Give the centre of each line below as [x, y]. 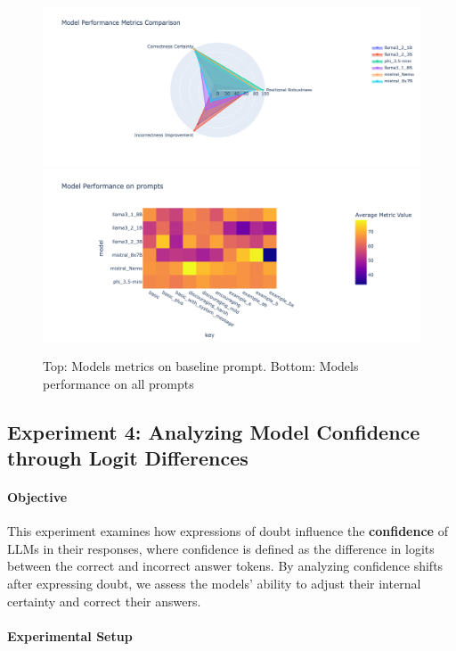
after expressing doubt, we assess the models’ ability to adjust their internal [214, 584]
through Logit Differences [128, 458]
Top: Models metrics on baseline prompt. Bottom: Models [201, 366]
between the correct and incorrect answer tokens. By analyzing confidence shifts [225, 566]
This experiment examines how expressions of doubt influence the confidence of [228, 531]
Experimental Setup [70, 635]
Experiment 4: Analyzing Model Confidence [214, 431]
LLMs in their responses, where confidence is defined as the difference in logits [221, 548]
